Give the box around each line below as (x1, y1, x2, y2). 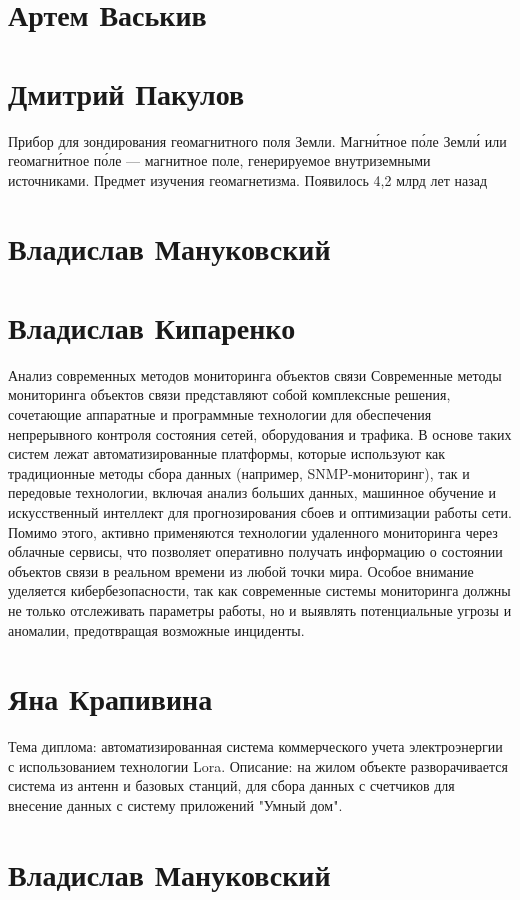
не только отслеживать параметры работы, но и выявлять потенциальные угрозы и (8, 599, 512, 620)
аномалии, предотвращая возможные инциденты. (8, 619, 305, 640)
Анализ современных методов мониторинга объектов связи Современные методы (8, 364, 502, 385)
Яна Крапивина (8, 678, 213, 719)
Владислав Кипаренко (8, 306, 296, 347)
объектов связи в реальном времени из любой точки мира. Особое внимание (8, 560, 474, 581)
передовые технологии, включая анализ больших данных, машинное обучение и (8, 482, 496, 503)
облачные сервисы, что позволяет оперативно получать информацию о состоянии (8, 541, 503, 562)
